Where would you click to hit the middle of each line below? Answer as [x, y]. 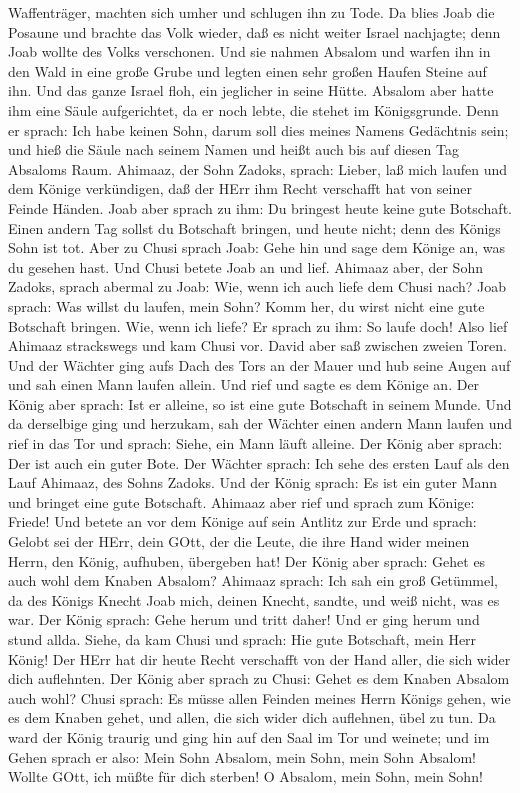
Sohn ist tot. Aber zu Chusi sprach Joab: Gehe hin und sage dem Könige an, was [256, 247]
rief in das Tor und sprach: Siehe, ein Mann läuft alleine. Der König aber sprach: [255, 443]
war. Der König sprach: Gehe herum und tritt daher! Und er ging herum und [244, 619]
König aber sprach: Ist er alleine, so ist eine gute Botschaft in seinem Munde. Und [260, 403]
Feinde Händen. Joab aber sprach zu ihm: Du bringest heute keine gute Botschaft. [260, 207]
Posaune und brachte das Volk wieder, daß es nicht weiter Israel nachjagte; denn [254, 31]
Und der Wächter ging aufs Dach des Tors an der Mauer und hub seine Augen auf [259, 364]
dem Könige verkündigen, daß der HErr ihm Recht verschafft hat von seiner [240, 188]
